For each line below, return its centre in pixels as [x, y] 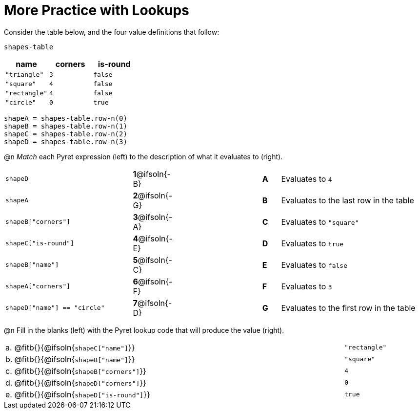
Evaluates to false [314, 265]
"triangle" [25, 74]
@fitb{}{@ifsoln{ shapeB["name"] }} [75, 359]
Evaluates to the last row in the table [348, 200]
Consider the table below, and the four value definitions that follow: [112, 32]
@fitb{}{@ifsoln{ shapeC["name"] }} [75, 347]
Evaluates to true [312, 243]
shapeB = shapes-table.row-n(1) [66, 126]
